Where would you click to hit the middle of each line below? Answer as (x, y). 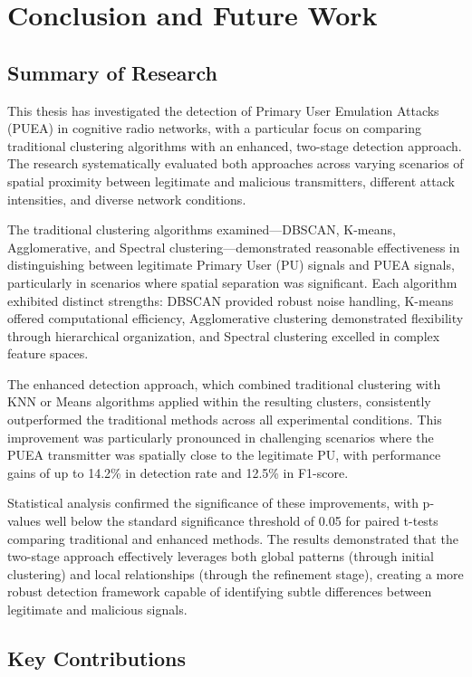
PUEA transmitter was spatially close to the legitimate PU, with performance (224, 455)
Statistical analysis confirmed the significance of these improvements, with (213, 503)
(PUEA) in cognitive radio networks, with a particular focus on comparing (214, 128)
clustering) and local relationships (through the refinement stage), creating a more (236, 573)
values (24, 521)
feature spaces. (48, 353)
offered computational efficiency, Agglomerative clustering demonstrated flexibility (236, 318)
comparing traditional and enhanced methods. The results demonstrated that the (233, 538)
